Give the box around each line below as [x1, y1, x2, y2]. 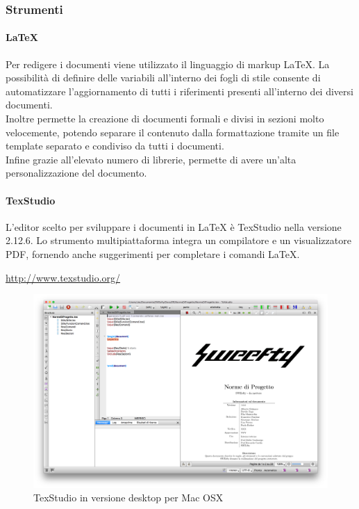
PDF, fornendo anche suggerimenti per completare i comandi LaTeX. [6, 246, 300, 261]
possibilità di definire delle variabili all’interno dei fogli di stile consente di [6, 70, 321, 85]
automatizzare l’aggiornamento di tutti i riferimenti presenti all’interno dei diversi [6, 83, 353, 98]
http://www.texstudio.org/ [6, 270, 121, 284]
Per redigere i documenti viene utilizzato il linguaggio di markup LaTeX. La [6, 56, 330, 71]
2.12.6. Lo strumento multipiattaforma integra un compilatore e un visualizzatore [6, 233, 351, 248]
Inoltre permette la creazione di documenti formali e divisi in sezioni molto [6, 111, 324, 126]
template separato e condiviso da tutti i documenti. [6, 138, 224, 153]
